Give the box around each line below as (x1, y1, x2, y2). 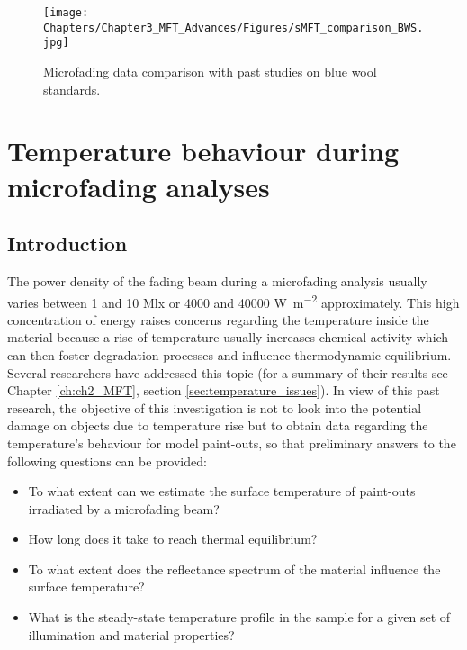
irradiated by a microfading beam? (28, 499, 220, 518)
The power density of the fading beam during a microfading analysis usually (7, 271, 427, 290)
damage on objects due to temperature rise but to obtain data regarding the (7, 416, 428, 435)
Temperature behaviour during (7, 132, 400, 169)
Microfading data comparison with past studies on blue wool (43, 61, 377, 80)
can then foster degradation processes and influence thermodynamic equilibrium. (7, 345, 452, 364)
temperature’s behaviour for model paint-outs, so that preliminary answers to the (7, 433, 456, 452)
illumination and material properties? (28, 625, 235, 644)
